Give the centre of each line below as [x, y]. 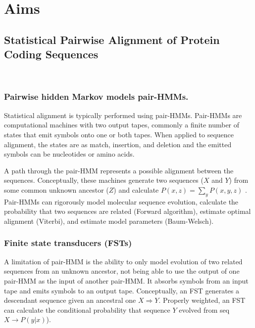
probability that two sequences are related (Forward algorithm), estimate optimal [127, 211]
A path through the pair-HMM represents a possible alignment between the [119, 170]
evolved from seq [204, 309]
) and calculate [136, 189]
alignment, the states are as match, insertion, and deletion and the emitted [118, 144]
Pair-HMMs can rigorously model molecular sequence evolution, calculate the [121, 201]
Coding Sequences [51, 54]
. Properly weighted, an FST [202, 300]
